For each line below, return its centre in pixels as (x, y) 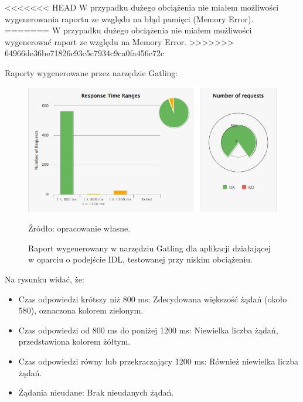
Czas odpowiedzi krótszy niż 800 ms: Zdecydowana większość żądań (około (153, 299)
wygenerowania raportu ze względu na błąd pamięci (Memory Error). (129, 18)
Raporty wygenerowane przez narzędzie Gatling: (91, 72)
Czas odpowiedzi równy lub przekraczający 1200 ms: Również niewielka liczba (158, 361)
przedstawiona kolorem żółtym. (74, 341)
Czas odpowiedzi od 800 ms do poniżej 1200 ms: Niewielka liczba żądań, (148, 330)
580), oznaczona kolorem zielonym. (81, 310)
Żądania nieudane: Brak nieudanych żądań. (96, 392)
